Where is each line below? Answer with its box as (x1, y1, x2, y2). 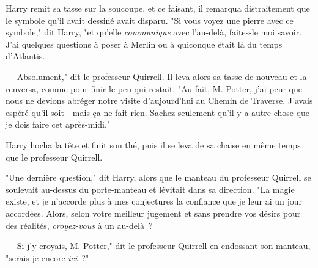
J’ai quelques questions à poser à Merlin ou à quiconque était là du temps (6, 37, 283, 50)
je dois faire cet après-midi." (6, 118, 111, 131)
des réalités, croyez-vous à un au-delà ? (6, 219, 153, 231)
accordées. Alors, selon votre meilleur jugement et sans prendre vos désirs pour (6, 206, 301, 219)
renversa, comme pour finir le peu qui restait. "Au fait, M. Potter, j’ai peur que (6, 82, 303, 95)
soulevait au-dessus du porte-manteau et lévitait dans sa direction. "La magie (6, 183, 295, 195)
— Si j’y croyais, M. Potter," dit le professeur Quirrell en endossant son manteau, (6, 239, 311, 252)
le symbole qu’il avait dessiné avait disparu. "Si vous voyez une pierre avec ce (6, 13, 294, 26)
